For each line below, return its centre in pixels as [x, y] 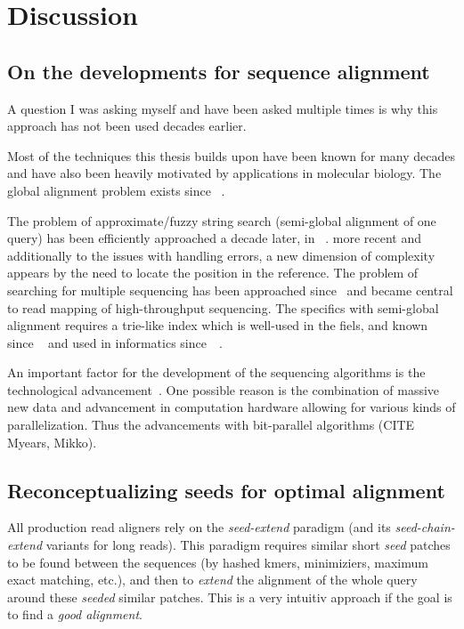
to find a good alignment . [75, 614]
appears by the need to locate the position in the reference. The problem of [213, 273]
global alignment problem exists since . [116, 190]
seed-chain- [425, 527]
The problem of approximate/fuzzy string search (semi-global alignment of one [222, 220]
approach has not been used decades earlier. [127, 126]
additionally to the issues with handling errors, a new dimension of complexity [221, 255]
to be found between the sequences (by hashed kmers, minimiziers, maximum [218, 562]
